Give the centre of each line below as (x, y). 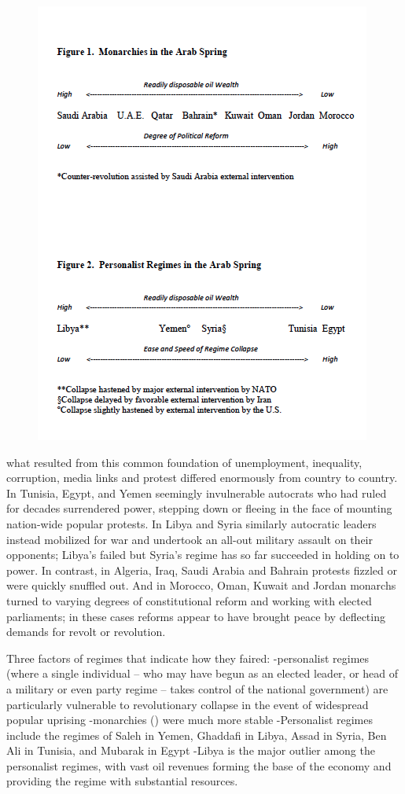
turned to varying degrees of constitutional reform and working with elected (189, 600)
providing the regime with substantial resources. (122, 781)
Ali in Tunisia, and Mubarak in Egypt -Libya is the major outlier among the (191, 750)
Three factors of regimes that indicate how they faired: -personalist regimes (188, 658)
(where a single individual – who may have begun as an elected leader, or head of (202, 673)
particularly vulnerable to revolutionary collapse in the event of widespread (188, 704)
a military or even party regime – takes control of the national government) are (197, 688)
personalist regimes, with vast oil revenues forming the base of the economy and (199, 765)
